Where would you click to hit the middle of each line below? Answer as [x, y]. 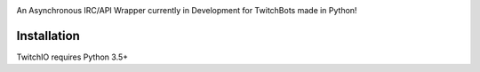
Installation [48, 36]
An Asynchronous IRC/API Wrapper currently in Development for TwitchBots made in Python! [187, 10]
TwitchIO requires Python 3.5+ [72, 57]
